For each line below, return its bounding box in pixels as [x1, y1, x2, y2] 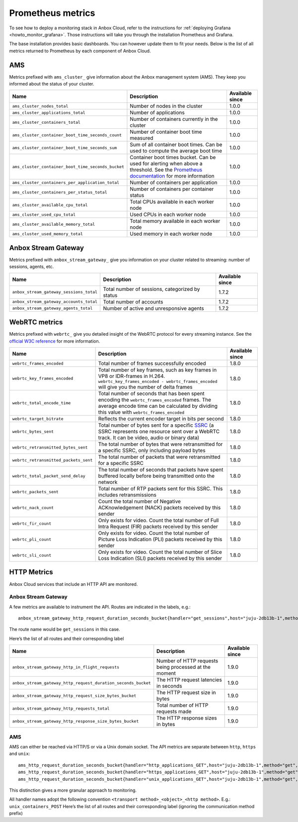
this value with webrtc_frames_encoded [98, 409, 185, 415]
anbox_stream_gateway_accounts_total [12, 299, 98, 304]
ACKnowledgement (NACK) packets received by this [98, 504, 221, 511]
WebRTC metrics [9, 318, 63, 327]
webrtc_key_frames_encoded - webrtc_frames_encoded [98, 379, 218, 384]
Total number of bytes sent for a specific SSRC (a [98, 422, 214, 429]
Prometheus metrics [9, 7, 95, 18]
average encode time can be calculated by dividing [98, 403, 218, 409]
